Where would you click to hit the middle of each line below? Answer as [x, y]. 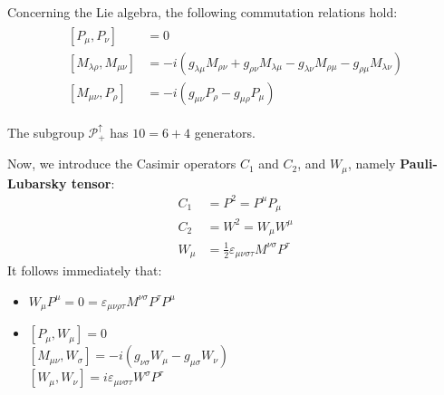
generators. [225, 132]
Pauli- [419, 164]
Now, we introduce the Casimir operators [122, 164]
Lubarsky [37, 183]
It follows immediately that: [85, 270]
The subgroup [46, 132]
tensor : [93, 183]
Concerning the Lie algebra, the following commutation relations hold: [203, 12]
